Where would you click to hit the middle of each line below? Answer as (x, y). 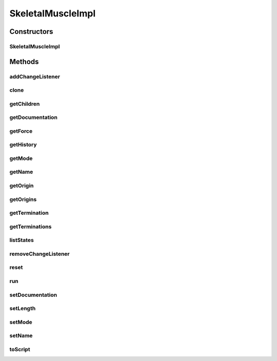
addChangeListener (35, 76)
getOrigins (23, 199)
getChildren (25, 104)
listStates (22, 240)
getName (21, 172)
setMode (21, 322)
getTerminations (31, 227)
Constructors (31, 32)
